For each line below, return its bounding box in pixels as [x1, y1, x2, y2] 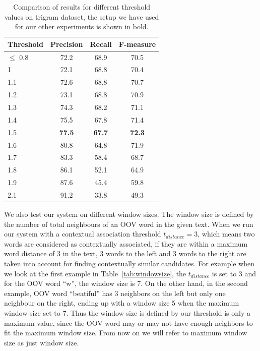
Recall [90, 38, 112, 49]
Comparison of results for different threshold [13, 2, 151, 12]
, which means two [198, 228, 255, 239]
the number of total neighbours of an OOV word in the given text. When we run [4, 218, 253, 229]
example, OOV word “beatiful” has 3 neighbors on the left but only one [4, 287, 226, 298]
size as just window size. [4, 337, 79, 347]
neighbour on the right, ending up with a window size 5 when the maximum [4, 298, 239, 308]
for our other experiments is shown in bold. [15, 21, 149, 32]
